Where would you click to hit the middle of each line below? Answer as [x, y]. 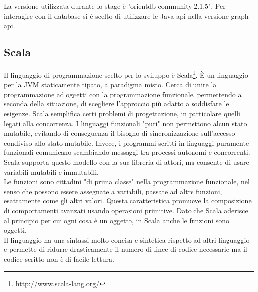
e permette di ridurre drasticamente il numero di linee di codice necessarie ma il [126, 249]
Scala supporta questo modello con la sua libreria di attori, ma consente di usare [127, 162]
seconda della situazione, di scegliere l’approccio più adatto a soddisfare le [117, 104]
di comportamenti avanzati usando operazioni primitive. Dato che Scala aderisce [126, 210]
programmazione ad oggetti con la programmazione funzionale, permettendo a [123, 94]
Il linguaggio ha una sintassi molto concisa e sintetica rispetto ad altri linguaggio [127, 239]
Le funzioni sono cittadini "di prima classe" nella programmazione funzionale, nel [127, 181]
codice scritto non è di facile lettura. [59, 259]
